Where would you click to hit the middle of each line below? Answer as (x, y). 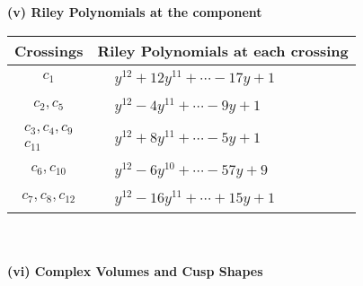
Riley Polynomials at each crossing (223, 50)
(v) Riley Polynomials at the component (135, 12)
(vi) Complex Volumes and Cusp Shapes (135, 271)
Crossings (49, 50)
